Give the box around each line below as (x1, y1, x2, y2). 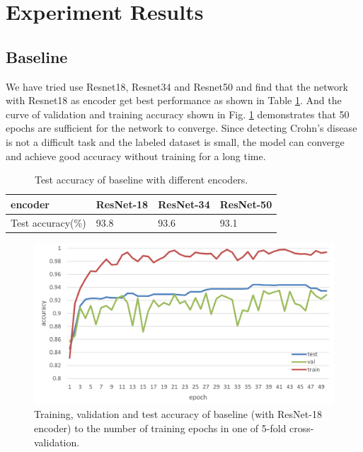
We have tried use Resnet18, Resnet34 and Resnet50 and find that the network (6, 79, 348, 94)
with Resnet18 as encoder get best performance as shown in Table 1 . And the (6, 93, 342, 108)
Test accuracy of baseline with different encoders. (34, 172, 248, 187)
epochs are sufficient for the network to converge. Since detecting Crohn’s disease (6, 120, 357, 135)
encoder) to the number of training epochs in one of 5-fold (34, 421, 287, 435)
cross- (289, 421, 314, 435)
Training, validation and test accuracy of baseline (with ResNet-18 (34, 407, 322, 422)
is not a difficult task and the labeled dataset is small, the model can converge (6, 134, 345, 149)
